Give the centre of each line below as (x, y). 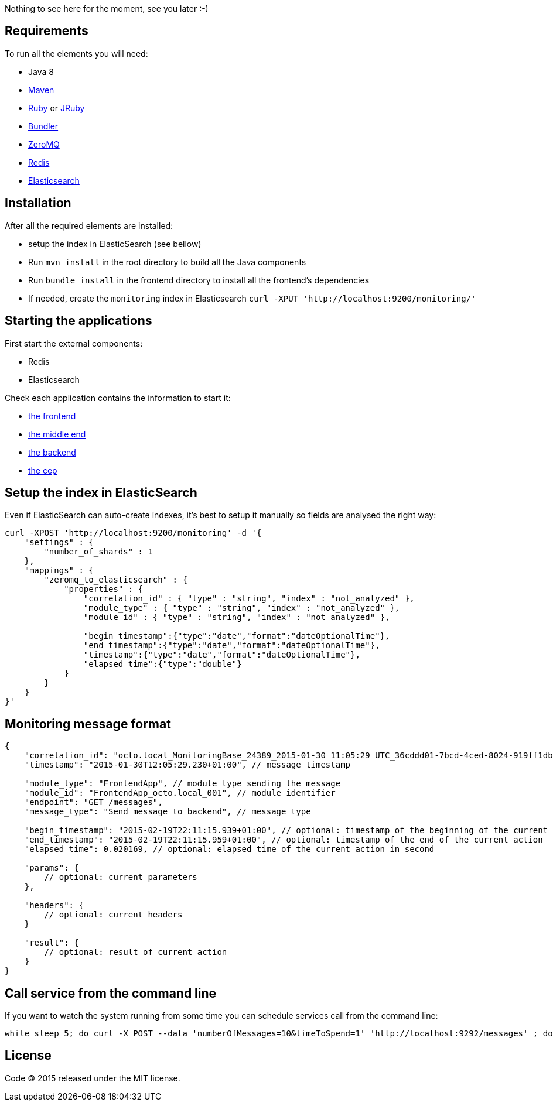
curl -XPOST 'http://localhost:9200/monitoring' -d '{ (133, 533)
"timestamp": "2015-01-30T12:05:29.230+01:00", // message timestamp (187, 765)
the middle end (57, 434)
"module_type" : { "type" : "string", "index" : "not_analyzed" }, (242, 608)
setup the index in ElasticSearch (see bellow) (115, 244)
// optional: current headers (113, 915)
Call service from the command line (111, 993)
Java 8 (41, 71)
